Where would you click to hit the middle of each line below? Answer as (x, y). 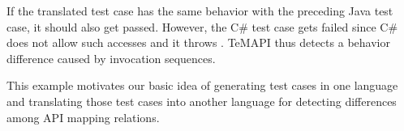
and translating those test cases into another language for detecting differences (202, 101)
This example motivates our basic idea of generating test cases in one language (202, 85)
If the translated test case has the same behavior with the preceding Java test (200, 11)
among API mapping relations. (83, 117)
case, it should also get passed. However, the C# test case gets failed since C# (202, 26)
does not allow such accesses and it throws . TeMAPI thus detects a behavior (198, 42)
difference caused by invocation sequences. (111, 58)
